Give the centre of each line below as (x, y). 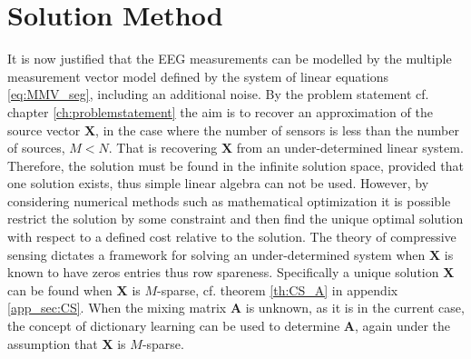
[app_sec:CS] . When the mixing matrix (117, 308)
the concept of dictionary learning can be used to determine (174, 326)
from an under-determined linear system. (350, 148)
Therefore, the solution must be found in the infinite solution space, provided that (235, 165)
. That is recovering (163, 148)
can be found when (60, 289)
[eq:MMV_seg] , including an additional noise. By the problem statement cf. (218, 94)
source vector (44, 130)
